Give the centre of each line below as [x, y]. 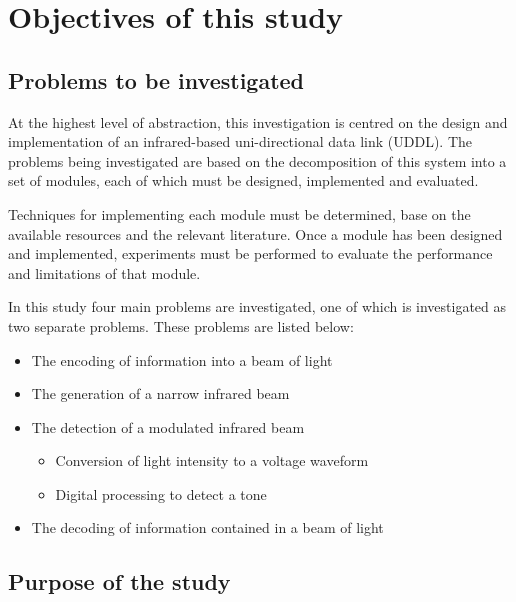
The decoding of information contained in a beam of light [207, 527]
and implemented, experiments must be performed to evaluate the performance [250, 253]
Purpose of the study [119, 581]
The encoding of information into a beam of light [182, 359]
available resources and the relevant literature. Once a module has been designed [255, 233]
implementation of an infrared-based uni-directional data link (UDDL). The [240, 141]
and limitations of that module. [104, 272]
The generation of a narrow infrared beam [160, 393]
